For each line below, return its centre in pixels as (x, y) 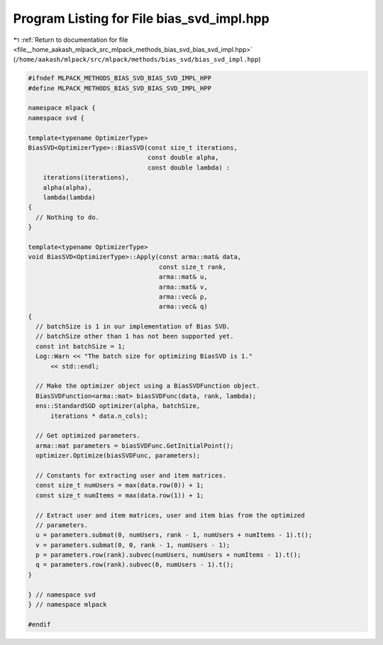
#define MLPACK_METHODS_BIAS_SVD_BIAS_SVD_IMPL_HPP (120, 88)
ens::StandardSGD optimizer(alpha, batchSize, (118, 406)
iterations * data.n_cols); (99, 416)
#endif (39, 624)
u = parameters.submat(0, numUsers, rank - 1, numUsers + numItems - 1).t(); (174, 535)
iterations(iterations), (86, 178)
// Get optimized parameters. (88, 436)
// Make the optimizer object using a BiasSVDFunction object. (148, 386)
